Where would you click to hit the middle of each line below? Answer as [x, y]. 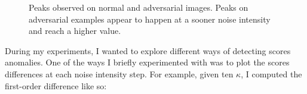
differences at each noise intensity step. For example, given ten [119, 73]
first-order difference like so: [56, 85]
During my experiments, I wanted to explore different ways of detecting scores [148, 50]
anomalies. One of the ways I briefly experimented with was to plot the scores [147, 62]
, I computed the [271, 73]
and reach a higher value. [75, 31]
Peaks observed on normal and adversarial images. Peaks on [139, 7]
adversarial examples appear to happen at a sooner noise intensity [150, 19]
